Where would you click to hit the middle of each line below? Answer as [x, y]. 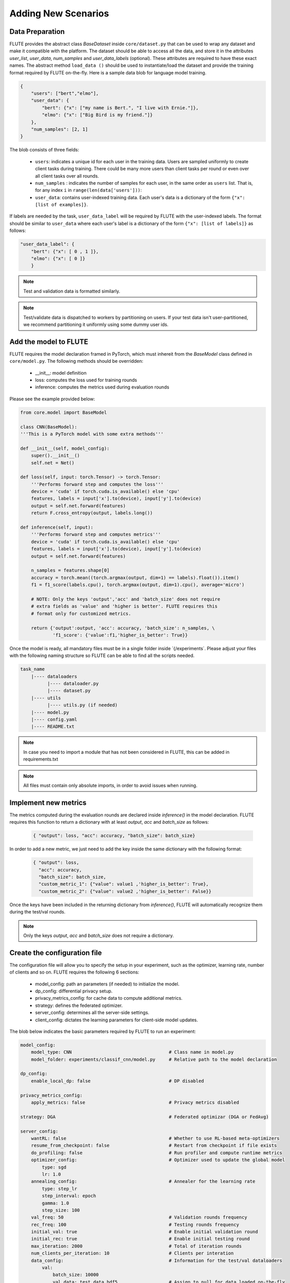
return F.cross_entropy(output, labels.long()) [92, 513]
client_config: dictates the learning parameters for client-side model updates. [117, 1020]
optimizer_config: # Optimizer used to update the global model [158, 1160]
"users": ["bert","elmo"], [65, 93]
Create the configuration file [56, 953]
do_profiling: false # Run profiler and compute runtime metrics [157, 1153]
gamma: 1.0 [55, 1203]
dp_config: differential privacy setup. [74, 991]
